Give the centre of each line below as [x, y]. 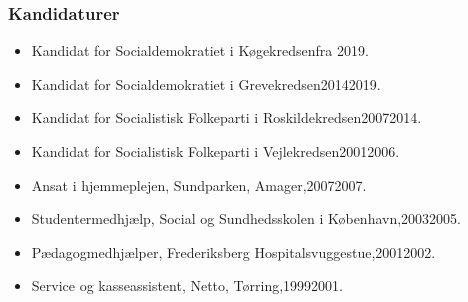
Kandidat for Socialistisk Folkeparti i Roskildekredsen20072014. [226, 117]
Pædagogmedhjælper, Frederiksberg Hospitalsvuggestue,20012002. [233, 251]
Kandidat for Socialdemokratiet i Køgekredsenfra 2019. [200, 50]
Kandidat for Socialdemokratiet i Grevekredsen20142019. [206, 83]
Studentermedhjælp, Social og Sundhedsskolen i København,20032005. [246, 218]
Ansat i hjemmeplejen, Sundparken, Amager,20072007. [199, 184]
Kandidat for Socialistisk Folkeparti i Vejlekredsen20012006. [215, 151]
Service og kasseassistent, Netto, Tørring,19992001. [187, 285]
